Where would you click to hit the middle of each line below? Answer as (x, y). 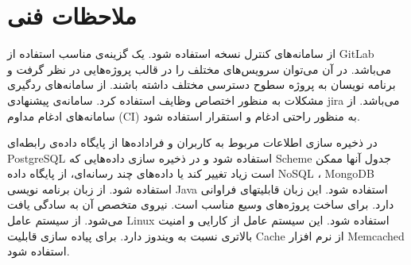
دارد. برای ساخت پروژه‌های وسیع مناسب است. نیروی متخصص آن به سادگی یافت (201, 204)
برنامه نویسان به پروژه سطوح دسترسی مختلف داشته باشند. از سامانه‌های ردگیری (202, 84)
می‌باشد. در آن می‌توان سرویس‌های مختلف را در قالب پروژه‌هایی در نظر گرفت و (199, 69)
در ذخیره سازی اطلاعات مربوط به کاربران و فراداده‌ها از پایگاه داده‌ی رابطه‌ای (192, 142)
